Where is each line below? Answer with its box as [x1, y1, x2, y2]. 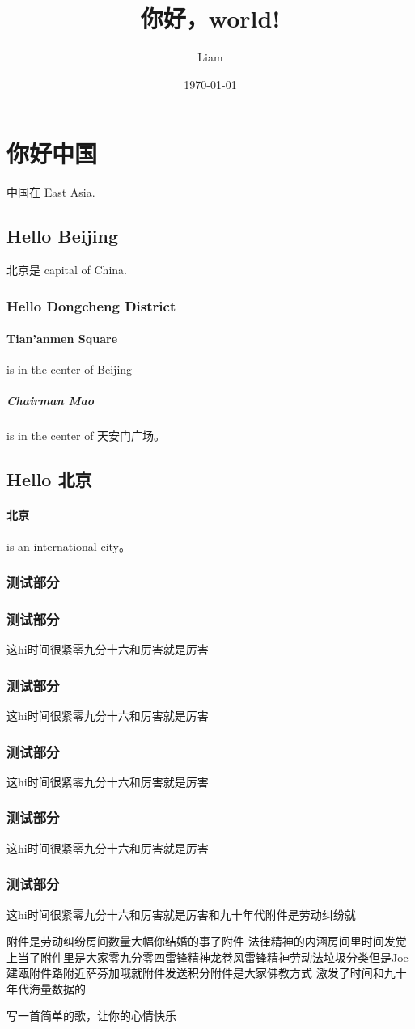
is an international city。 [6, 537, 130, 554]
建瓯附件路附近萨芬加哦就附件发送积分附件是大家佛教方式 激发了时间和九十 [6, 964, 407, 981]
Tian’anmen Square [6, 330, 118, 347]
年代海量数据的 [6, 980, 86, 997]
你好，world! [140, 2, 281, 35]
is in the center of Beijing [6, 361, 133, 378]
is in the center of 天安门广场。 [6, 427, 166, 444]
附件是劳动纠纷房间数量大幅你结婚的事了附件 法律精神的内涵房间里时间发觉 [6, 933, 407, 950]
